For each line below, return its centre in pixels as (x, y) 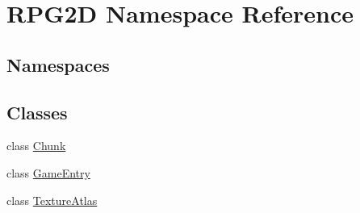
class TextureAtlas (52, 200)
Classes (37, 112)
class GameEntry (48, 172)
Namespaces (58, 64)
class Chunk (36, 146)
